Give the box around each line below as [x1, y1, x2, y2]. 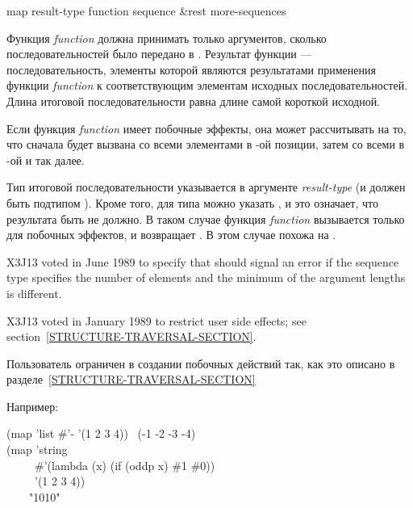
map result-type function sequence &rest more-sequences [6, 2, 286, 19]
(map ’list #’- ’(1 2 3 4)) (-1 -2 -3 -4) [6, 425, 196, 442]
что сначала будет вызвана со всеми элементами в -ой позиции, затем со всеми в [6, 136, 405, 153]
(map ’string [6, 441, 68, 458]
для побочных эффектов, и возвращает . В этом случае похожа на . [6, 226, 336, 243]
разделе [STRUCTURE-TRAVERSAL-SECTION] [6, 371, 256, 388]
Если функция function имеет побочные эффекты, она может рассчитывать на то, [6, 120, 407, 136]
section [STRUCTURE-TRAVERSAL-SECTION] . [6, 328, 257, 345]
